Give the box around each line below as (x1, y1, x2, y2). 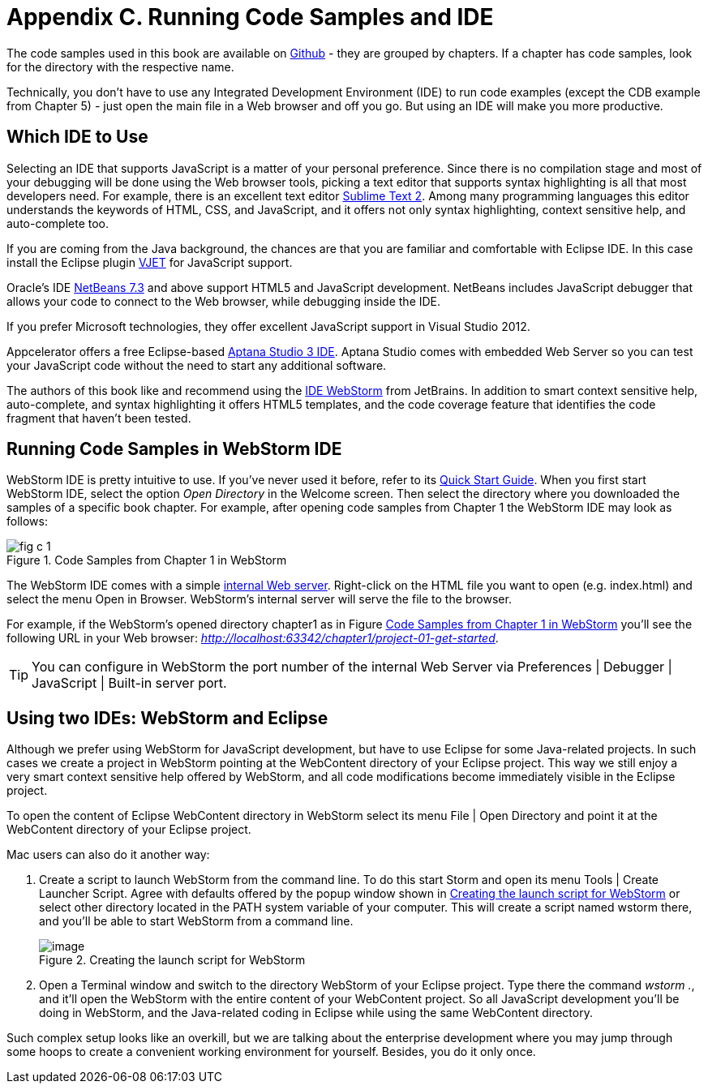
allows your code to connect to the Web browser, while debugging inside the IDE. (6, 294, 441, 308)
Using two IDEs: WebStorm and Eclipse (6, 707, 328, 728)
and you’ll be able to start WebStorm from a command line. (39, 914, 354, 929)
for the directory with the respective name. (6, 59, 234, 74)
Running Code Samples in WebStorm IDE (6, 439, 342, 460)
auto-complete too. (6, 216, 109, 230)
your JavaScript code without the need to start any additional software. (6, 358, 387, 372)
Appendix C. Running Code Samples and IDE (6, 3, 494, 31)
